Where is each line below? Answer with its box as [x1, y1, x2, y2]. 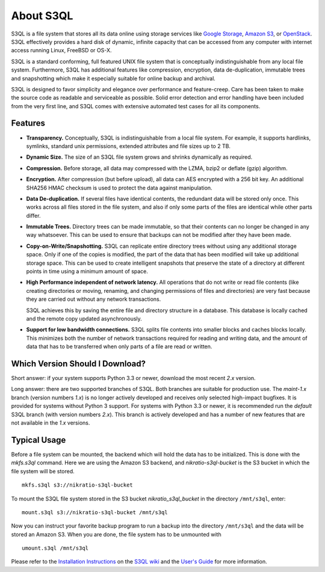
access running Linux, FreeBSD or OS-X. [11, 47, 112, 54]
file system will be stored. [11, 467, 75, 475]
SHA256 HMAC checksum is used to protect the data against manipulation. [26, 184, 213, 191]
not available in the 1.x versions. [11, 419, 90, 426]
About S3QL [11, 9, 73, 22]
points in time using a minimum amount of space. [26, 268, 149, 275]
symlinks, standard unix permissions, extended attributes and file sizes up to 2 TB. [26, 142, 231, 150]
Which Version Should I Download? [11, 358, 146, 369]
